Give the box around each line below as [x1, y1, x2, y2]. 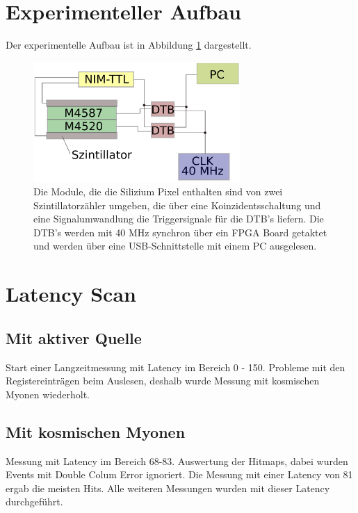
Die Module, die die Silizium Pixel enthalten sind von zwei [33, 184, 283, 199]
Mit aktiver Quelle [6, 327, 142, 348]
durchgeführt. [6, 494, 63, 509]
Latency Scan [6, 279, 136, 308]
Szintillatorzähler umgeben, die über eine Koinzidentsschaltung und [33, 197, 321, 212]
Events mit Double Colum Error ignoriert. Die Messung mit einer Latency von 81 [6, 467, 353, 482]
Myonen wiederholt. [6, 386, 90, 401]
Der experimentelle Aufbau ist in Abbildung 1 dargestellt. [6, 38, 252, 52]
